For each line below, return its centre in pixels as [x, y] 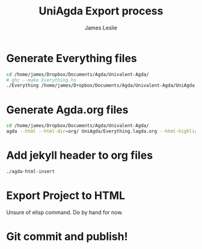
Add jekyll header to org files [80, 155]
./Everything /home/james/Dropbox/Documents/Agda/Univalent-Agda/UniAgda [101, 85]
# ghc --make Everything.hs [41, 80]
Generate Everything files [72, 58]
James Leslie [101, 28]
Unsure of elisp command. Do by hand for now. [65, 212]
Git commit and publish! [67, 236]
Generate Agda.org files [67, 110]
